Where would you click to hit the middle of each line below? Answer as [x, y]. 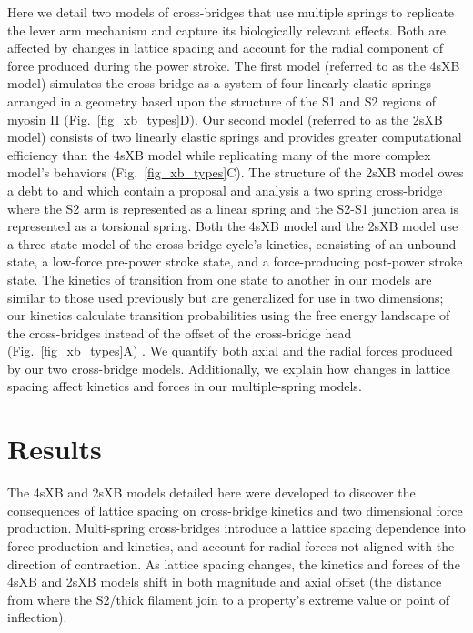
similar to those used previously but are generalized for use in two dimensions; [226, 297]
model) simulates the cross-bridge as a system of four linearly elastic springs [220, 83]
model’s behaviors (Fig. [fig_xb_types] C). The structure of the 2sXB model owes [236, 172]
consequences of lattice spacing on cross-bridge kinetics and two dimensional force [235, 510]
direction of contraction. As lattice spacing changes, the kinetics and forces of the [234, 563]
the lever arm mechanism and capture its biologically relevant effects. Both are [227, 30]
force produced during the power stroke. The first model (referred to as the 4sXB [234, 65]
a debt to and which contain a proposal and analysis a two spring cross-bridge [225, 190]
